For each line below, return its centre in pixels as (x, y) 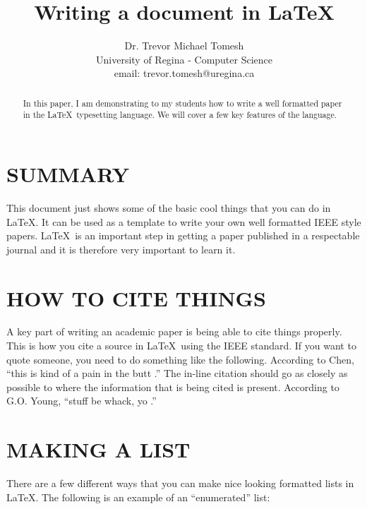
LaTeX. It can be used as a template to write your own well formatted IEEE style (184, 221)
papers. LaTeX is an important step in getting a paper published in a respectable (183, 235)
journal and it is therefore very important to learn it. (121, 249)
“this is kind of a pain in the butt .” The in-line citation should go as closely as (177, 373)
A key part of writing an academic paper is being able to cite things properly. (174, 331)
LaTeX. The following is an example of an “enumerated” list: (138, 497)
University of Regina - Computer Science (184, 59)
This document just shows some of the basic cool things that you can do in (169, 207)
